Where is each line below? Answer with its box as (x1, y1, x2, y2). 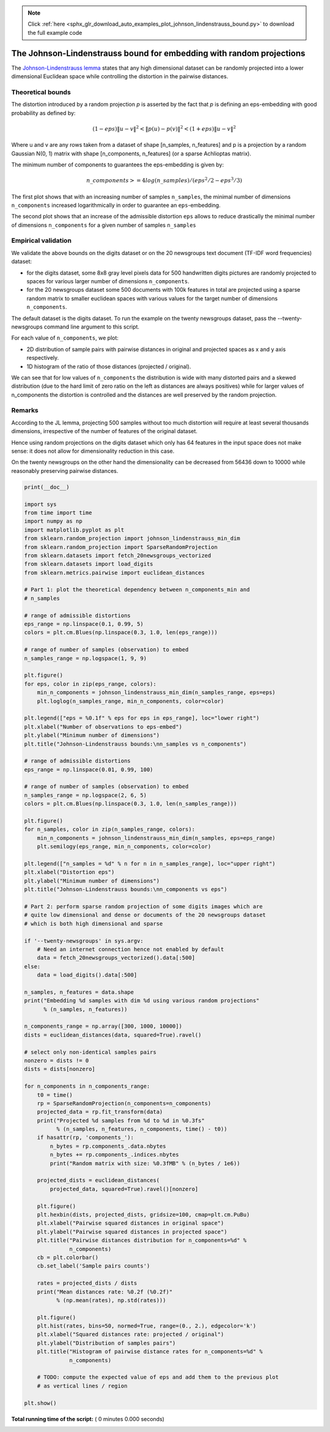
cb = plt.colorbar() (37, 1254, 99, 1261)
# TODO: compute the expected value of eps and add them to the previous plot (37, 1374, 279, 1381)
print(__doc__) (24, 483, 70, 491)
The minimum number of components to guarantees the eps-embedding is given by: (11, 161, 224, 168)
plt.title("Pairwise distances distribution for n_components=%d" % (37, 1237, 247, 1244)
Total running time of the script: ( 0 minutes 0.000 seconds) (11, 1415, 165, 1422)
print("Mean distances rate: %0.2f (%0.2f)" (37, 1288, 173, 1295)
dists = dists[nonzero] (24, 1066, 96, 1073)
